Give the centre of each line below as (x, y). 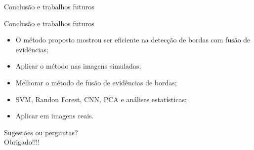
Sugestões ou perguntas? (41, 132)
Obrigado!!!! (22, 142)
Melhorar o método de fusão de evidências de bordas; (96, 82)
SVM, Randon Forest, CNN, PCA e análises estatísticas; (101, 99)
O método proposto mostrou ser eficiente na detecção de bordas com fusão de (133, 40)
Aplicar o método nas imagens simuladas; (78, 66)
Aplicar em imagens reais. (55, 116)
